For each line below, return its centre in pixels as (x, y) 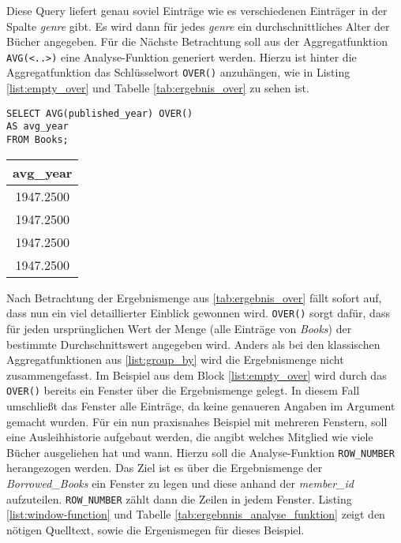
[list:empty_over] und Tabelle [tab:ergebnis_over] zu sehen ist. (158, 88)
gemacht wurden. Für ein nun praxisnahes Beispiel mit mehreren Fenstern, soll (197, 421)
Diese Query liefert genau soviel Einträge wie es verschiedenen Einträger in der (197, 10)
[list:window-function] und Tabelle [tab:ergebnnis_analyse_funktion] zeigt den (196, 514)
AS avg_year (37, 127)
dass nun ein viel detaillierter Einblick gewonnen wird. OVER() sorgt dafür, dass (198, 313)
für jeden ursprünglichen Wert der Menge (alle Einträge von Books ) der (179, 328)
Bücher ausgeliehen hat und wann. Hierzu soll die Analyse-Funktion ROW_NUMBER (200, 452)
